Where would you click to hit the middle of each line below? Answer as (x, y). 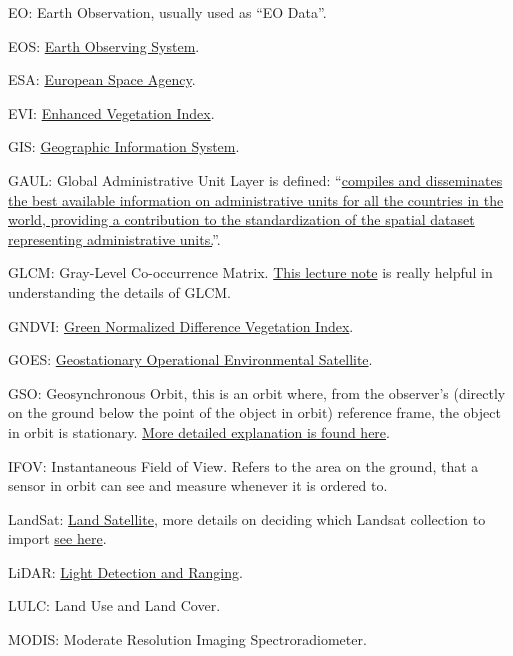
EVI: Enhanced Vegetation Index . (111, 112)
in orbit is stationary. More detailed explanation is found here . (199, 431)
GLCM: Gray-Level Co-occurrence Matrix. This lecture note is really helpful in (250, 272)
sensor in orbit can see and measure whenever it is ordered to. (198, 485)
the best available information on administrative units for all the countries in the (256, 199)
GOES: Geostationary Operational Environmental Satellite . (190, 359)
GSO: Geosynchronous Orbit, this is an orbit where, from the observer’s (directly (257, 392)
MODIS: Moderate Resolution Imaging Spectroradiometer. (187, 639)
